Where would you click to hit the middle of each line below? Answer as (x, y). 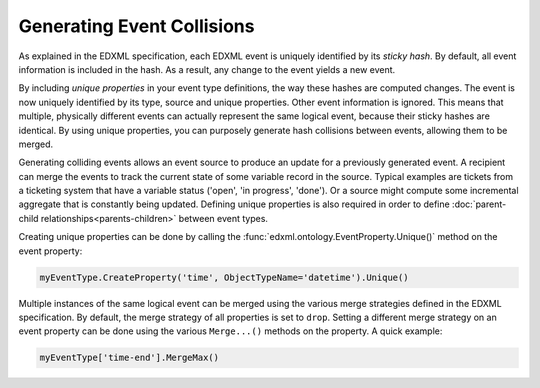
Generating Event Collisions (136, 26)
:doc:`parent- (479, 204)
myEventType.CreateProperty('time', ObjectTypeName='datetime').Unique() (224, 277)
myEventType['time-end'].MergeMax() (129, 358)
